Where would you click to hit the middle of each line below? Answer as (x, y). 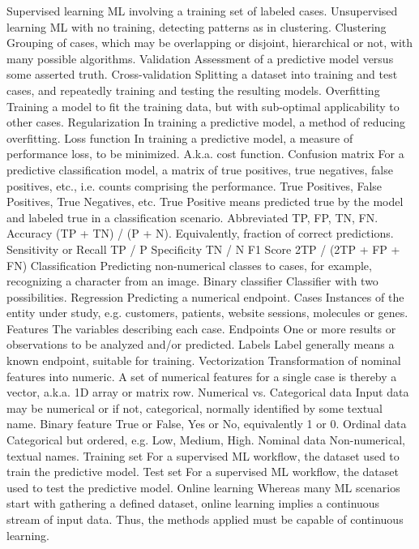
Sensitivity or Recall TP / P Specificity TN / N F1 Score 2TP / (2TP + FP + (203, 249)
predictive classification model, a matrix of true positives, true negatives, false (200, 169)
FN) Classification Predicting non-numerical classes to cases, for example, (189, 265)
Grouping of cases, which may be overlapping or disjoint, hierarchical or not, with (210, 43)
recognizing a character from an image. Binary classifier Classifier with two (192, 281)
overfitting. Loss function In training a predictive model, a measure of (180, 137)
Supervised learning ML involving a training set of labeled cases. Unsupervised (202, 11)
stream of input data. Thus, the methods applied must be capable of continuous (205, 519)
